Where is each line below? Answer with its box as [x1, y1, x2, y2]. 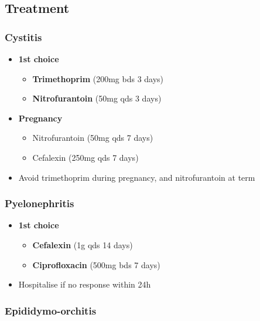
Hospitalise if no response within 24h [18, 278, 151, 290]
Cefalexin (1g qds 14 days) [32, 238, 133, 251]
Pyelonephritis [5, 196, 74, 211]
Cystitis [5, 29, 42, 44]
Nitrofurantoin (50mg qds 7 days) [32, 131, 153, 144]
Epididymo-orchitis [5, 303, 97, 317]
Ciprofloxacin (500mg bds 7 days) [32, 258, 160, 271]
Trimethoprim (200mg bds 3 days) [32, 72, 164, 85]
